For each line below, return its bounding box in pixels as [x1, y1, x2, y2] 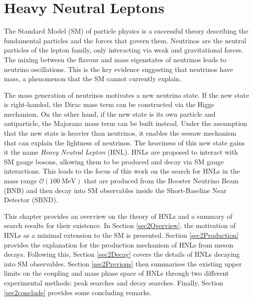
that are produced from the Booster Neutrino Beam [84, 176, 239, 186]
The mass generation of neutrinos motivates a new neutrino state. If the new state [4, 89, 249, 100]
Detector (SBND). [4, 195, 58, 205]
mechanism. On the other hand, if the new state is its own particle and [4, 108, 216, 119]
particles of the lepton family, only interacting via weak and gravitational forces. [4, 45, 243, 55]
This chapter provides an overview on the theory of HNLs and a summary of [4, 211, 233, 221]
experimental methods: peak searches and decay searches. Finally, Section [4, 277, 223, 287]
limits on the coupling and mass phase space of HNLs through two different [4, 268, 229, 278]
